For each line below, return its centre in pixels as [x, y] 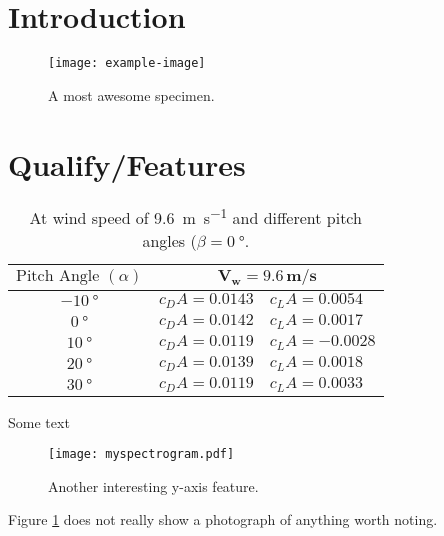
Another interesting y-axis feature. [153, 485]
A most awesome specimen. [131, 94]
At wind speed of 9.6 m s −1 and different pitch [195, 215]
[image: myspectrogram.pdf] [141, 454]
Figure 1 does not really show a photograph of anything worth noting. [223, 519]
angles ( [169, 240]
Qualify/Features [127, 163]
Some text [39, 421]
